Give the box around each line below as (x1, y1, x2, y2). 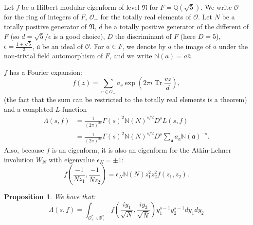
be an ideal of (42, 41, 83, 51)
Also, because (4, 145, 44, 155)
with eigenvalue (49, 154, 95, 164)
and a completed (4, 104, 54, 114)
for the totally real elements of (100, 12, 191, 21)
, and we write (109, 51, 152, 61)
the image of (174, 41, 211, 51)
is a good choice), (53, 31, 105, 41)
